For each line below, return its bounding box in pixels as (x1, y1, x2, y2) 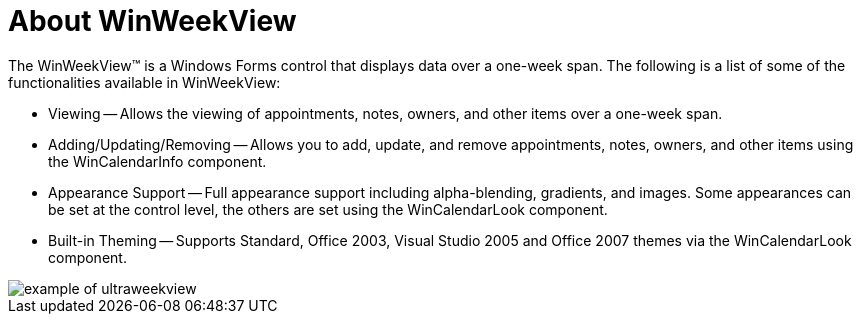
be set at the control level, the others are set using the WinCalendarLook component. (48, 200, 608, 218)
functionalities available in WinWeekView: (8, 73, 281, 91)
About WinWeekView (8, 4, 297, 38)
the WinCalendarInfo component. (48, 152, 267, 170)
